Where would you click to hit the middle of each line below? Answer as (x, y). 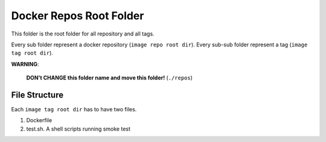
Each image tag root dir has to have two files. (74, 110)
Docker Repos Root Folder (78, 16)
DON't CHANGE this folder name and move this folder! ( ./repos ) (110, 78)
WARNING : (25, 64)
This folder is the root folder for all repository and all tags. (83, 34)
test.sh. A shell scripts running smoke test (78, 129)
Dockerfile (39, 120)
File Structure (37, 95)
